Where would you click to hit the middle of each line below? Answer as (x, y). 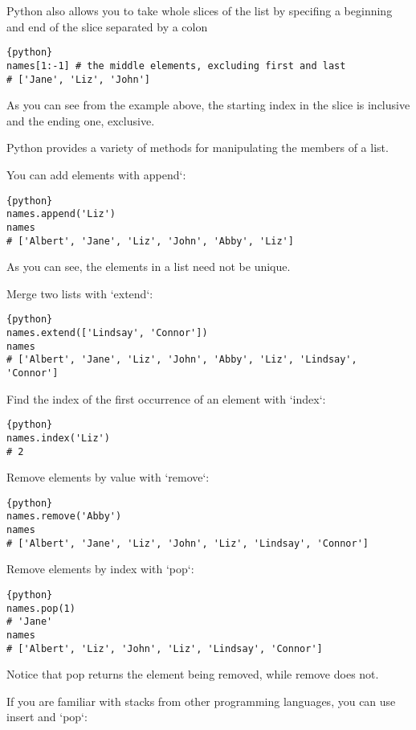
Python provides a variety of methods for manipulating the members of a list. (198, 148)
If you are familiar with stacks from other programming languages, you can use (201, 701)
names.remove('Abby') (64, 517)
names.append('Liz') (61, 214)
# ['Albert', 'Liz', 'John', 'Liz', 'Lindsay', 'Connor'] (165, 648)
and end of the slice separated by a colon (107, 26)
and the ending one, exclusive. (81, 120)
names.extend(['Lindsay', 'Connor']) (107, 333)
